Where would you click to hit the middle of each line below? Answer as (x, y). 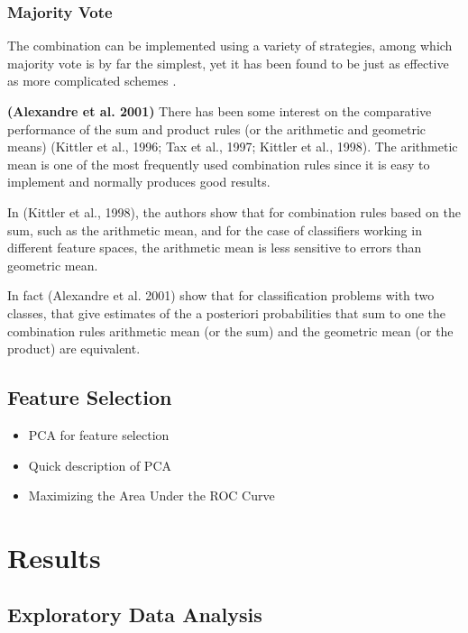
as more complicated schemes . (92, 81)
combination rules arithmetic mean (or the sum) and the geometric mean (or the (230, 330)
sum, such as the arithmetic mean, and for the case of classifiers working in (215, 229)
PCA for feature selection (99, 434)
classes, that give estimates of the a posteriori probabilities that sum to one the (227, 312)
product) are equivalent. (74, 349)
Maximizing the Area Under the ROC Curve (151, 495)
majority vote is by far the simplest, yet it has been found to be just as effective (228, 63)
